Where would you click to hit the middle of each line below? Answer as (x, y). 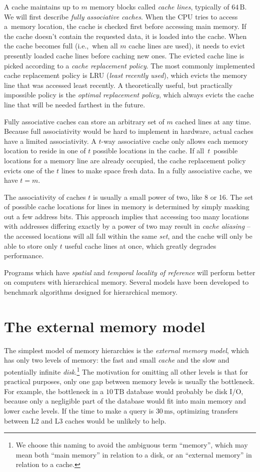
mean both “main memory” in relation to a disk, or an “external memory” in (134, 454)
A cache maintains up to (41, 6)
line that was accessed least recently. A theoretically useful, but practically (118, 85)
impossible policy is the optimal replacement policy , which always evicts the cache (129, 95)
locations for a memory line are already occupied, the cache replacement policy (125, 160)
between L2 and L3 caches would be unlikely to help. (85, 420)
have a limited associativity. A (50, 141)
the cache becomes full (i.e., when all (61, 46)
